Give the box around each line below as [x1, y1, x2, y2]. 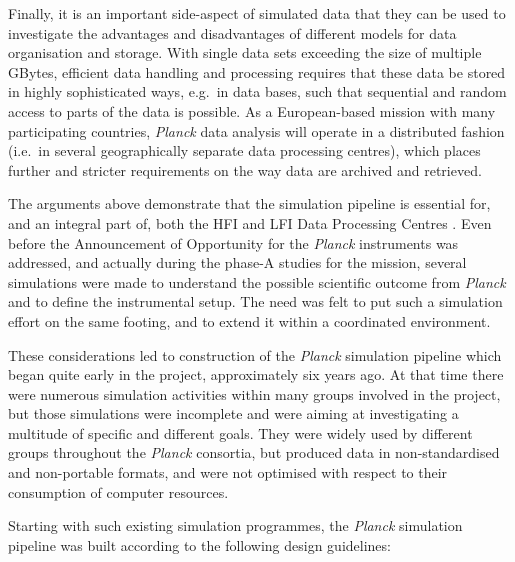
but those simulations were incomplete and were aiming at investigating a [8, 403, 459, 424]
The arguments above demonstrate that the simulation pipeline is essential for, [8, 193, 491, 214]
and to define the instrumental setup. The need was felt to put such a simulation [8, 291, 503, 312]
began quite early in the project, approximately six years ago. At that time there [8, 364, 504, 385]
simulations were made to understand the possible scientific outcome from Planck [8, 271, 506, 292]
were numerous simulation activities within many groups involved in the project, [8, 383, 501, 404]
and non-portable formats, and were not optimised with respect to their [8, 462, 448, 483]
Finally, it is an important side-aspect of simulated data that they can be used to [8, 3, 506, 23]
